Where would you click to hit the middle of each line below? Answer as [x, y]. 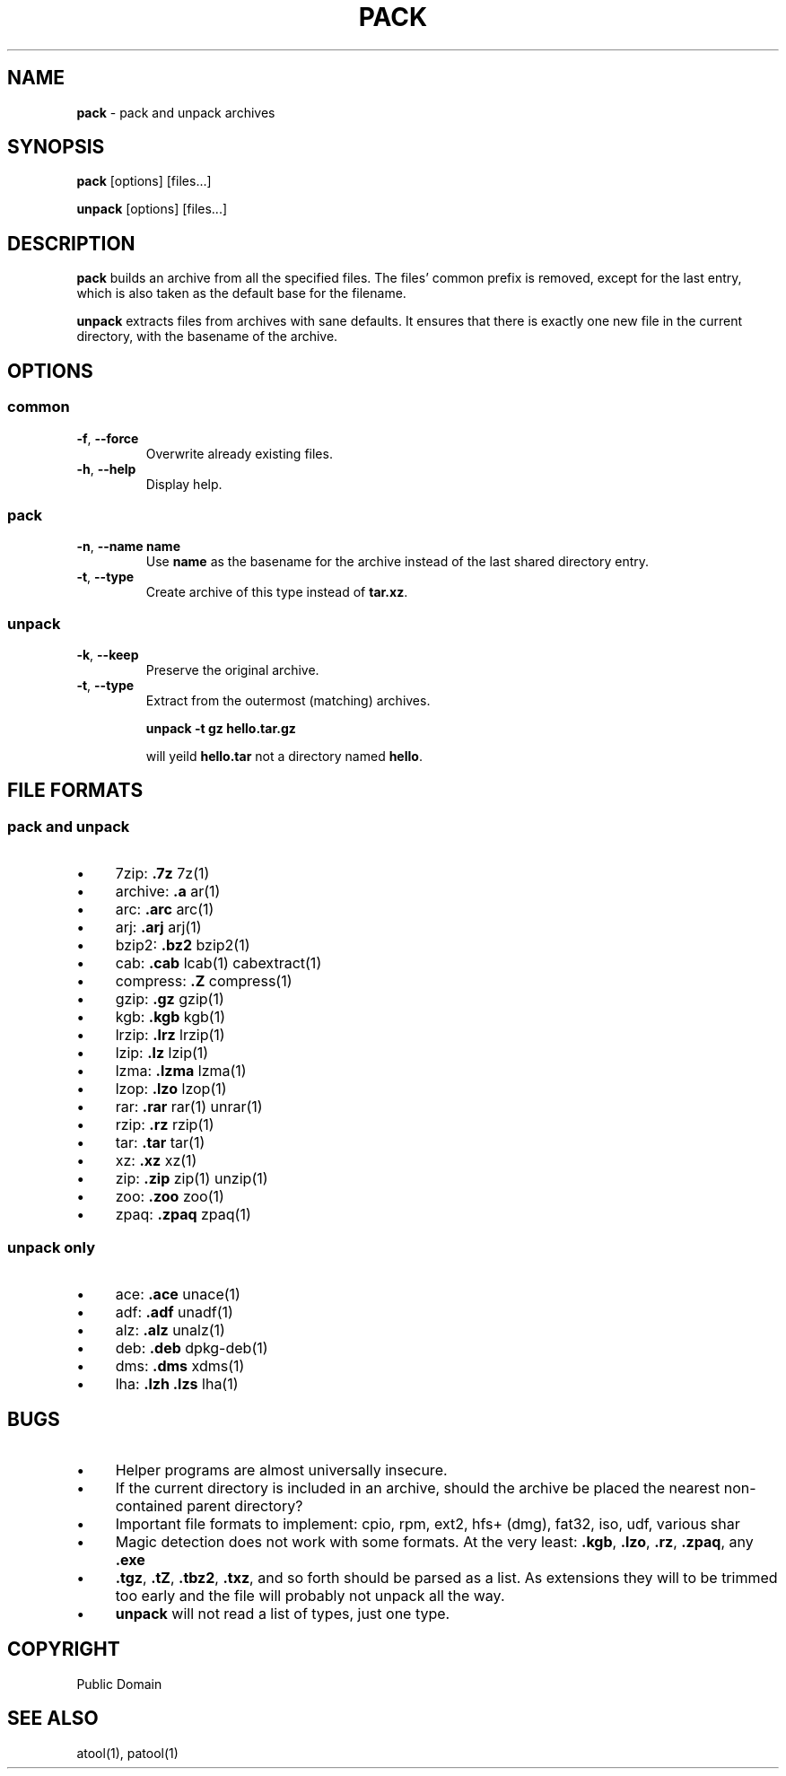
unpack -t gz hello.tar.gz [221, 728]
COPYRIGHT [64, 1649]
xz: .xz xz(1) [156, 1161]
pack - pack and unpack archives [176, 112]
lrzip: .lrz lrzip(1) [170, 1035]
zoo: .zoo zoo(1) [170, 1197]
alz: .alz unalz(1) [170, 1330]
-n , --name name [128, 547]
